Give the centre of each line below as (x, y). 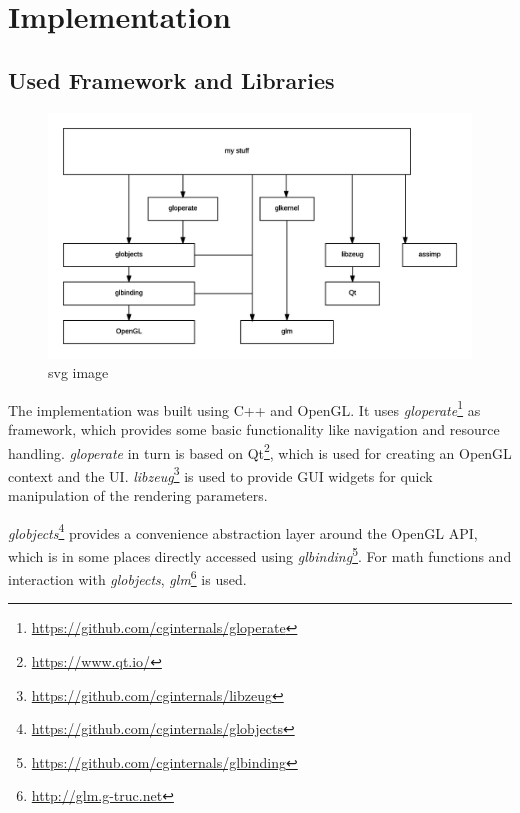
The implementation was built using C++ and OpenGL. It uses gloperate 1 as (244, 408)
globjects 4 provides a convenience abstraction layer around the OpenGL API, (243, 531)
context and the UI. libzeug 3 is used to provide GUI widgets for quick (220, 474)
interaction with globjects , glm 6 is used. (127, 577)
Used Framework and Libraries (171, 79)
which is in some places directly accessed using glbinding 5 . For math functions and (260, 554)
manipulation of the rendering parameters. (138, 495)
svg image (78, 372)
